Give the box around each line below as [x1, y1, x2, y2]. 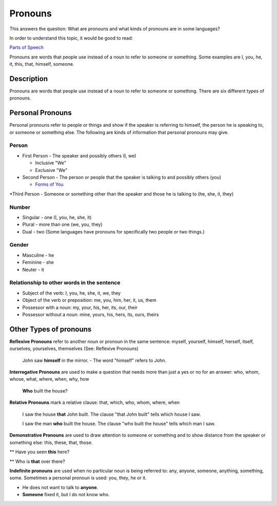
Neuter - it [22, 266, 45, 273]
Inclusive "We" [35, 160, 67, 166]
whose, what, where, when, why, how [9, 376, 89, 382]
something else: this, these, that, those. [9, 439, 93, 445]
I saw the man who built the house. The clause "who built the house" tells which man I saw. [22, 420, 215, 426]
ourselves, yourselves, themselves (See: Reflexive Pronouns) [9, 345, 138, 352]
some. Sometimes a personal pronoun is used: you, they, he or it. [9, 475, 147, 481]
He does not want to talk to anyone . [22, 484, 98, 490]
